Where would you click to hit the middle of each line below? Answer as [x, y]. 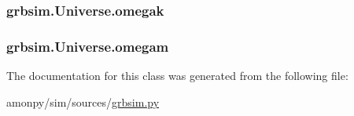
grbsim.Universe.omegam [88, 46]
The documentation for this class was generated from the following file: [177, 76]
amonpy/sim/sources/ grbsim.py [83, 101]
